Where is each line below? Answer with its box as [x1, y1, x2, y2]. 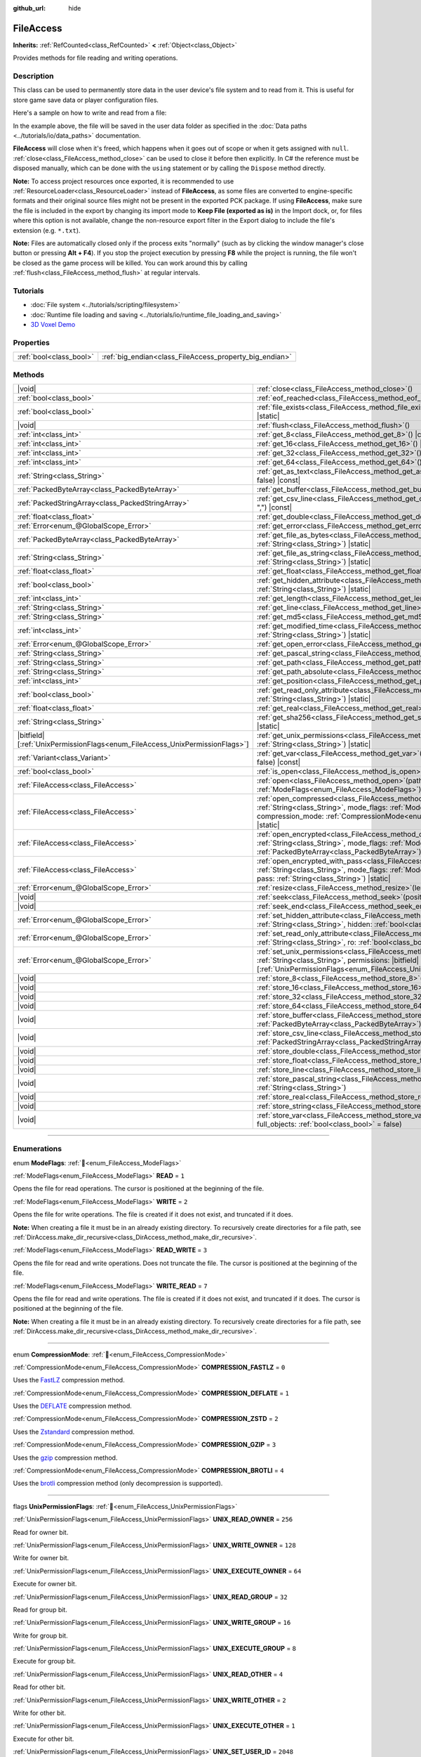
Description [13, 71, 54, 81]
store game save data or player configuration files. [13, 96, 159, 104]
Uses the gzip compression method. [13, 1453, 118, 1462]
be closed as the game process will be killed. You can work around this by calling [13, 259, 248, 267]
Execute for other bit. [13, 1735, 74, 1743]
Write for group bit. [13, 1631, 68, 1640]
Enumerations [13, 1144, 62, 1154]
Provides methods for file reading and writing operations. [13, 53, 178, 63]
